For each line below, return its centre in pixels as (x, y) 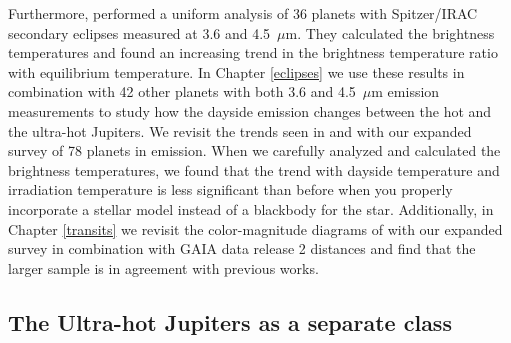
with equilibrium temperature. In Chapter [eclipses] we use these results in (236, 71)
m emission (405, 91)
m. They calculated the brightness (390, 32)
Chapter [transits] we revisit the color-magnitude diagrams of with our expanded (255, 228)
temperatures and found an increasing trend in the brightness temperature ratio (253, 52)
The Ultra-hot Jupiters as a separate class (230, 321)
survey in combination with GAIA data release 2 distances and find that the (242, 248)
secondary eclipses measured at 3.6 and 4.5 (139, 32)
